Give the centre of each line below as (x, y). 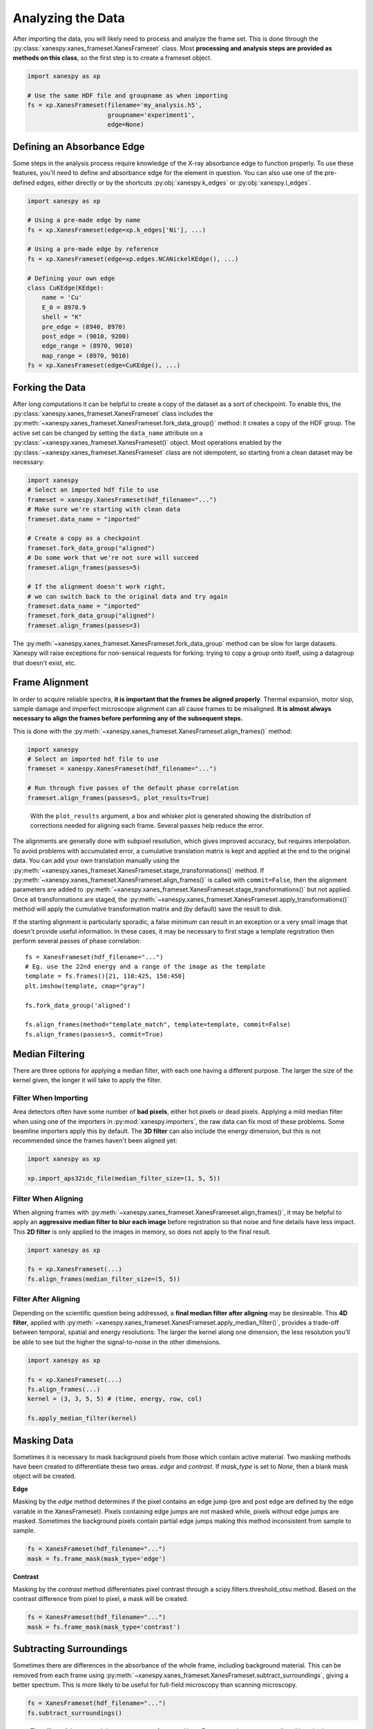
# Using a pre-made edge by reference (93, 249)
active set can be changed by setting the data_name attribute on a (108, 433)
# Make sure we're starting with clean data (104, 509)
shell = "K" (62, 317)
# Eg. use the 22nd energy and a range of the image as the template (145, 967)
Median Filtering (49, 1054)
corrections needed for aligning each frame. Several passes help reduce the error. (147, 826)
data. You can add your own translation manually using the (96, 860)
